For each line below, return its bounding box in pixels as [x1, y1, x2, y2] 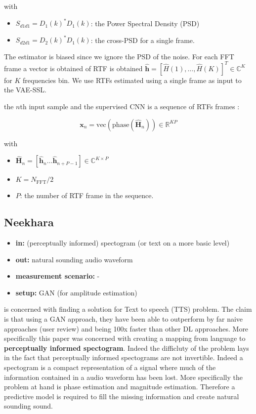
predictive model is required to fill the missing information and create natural [4, 391, 239, 401]
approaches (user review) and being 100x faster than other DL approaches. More [4, 323, 249, 333]
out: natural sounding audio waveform [15, 254, 133, 264]
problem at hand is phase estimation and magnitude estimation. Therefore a [4, 381, 235, 392]
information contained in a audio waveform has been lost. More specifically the [4, 372, 243, 382]
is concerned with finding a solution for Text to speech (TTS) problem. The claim [4, 304, 252, 314]
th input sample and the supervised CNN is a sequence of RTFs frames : [20, 101, 240, 112]
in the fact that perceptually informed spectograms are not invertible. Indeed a [4, 352, 243, 363]
